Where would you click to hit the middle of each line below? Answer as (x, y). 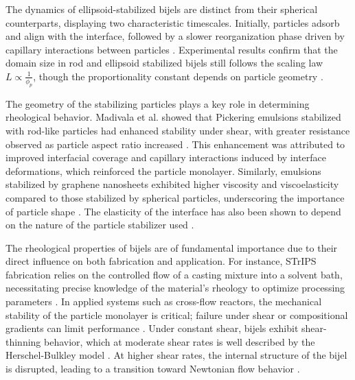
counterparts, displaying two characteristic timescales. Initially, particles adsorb (173, 22)
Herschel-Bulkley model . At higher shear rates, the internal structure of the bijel (176, 355)
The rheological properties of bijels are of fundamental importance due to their (172, 247)
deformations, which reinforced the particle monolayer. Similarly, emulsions (163, 170)
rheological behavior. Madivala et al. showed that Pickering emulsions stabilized (173, 117)
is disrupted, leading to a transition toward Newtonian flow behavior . (153, 369)
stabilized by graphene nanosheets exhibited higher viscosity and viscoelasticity (172, 184)
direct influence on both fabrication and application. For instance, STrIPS (161, 261)
